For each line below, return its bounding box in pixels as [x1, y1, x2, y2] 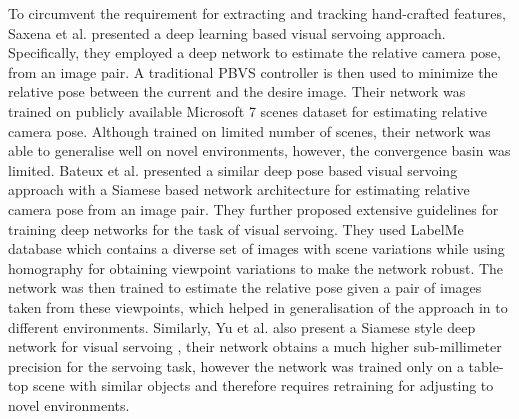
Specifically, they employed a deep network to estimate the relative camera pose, [8, 42, 501, 63]
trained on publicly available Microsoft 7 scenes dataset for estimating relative [8, 100, 487, 121]
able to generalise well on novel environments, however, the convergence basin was [8, 140, 511, 161]
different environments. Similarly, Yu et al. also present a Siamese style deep [8, 316, 476, 337]
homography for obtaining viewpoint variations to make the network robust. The [8, 257, 504, 278]
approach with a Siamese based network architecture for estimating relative [8, 179, 470, 200]
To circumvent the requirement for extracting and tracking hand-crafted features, [8, 3, 506, 23]
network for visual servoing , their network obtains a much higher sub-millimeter [8, 336, 502, 357]
